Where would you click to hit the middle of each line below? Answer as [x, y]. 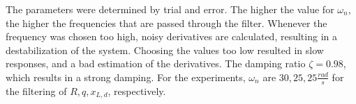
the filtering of [36, 90]
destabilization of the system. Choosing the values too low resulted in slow [165, 50]
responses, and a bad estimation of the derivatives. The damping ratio [156, 63]
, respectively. [137, 90]
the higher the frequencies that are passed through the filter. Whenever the [166, 23]
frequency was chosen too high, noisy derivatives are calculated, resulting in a [171, 36]
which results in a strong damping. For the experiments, [126, 77]
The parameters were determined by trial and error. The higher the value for [170, 9]
